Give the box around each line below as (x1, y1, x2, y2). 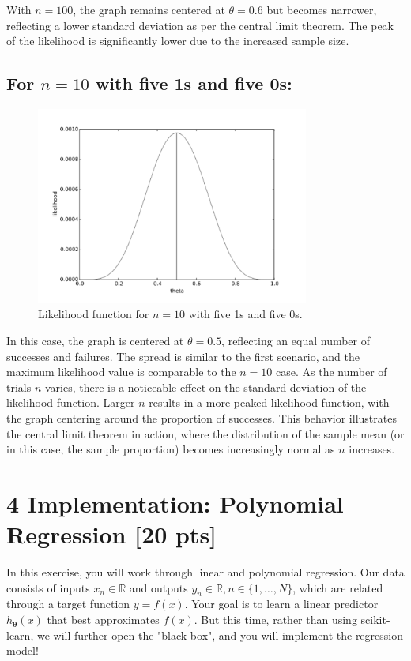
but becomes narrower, (266, 2, 377, 17)
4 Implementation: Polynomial (6, 486, 344, 519)
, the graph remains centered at (73, 2, 225, 17)
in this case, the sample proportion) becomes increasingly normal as (6, 441, 335, 457)
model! (6, 642, 39, 659)
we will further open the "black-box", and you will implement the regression (36, 626, 403, 643)
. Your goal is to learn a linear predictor (184, 595, 379, 612)
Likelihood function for (38, 306, 149, 322)
